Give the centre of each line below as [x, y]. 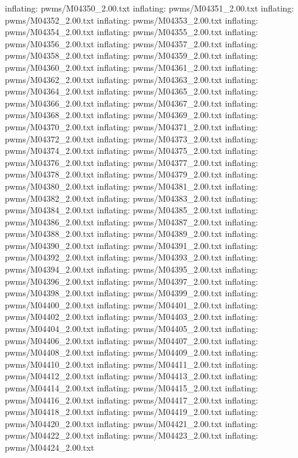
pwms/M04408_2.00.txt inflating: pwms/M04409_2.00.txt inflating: [132, 352]
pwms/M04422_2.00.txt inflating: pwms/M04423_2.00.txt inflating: [132, 435]
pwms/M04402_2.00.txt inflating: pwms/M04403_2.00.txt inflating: [132, 317]
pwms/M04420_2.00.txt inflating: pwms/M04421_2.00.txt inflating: [132, 423]
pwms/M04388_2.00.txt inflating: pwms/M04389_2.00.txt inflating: [132, 234]
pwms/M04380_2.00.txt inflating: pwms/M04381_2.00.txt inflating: [132, 186]
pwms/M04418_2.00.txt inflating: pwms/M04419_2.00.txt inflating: [132, 412]
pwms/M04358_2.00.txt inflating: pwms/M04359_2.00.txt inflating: [132, 55]
